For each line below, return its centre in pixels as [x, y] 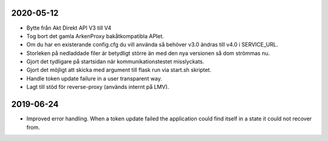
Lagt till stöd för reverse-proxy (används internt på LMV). [98, 87]
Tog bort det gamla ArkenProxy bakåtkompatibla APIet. [95, 36]
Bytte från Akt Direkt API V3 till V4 [69, 28]
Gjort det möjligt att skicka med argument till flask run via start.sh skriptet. [119, 70]
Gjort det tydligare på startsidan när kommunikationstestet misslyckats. [115, 62]
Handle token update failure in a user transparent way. [94, 78]
